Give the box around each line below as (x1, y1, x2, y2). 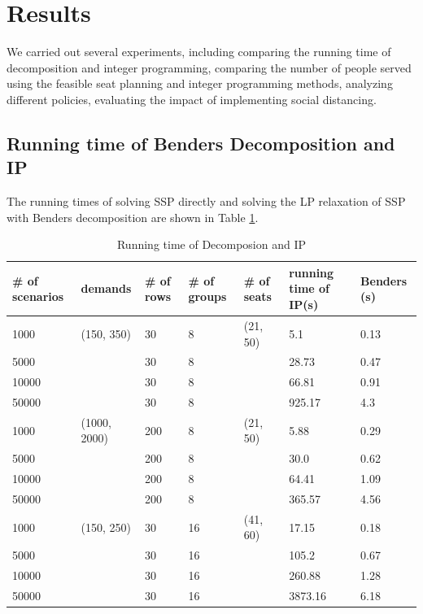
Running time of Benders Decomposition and (7, 130, 395, 155)
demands (81, 280, 132, 297)
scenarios (12, 288, 64, 305)
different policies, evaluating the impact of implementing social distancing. (7, 90, 377, 107)
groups (188, 288, 227, 305)
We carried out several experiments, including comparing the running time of (7, 43, 391, 60)
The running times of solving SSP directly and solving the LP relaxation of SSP (7, 193, 406, 210)
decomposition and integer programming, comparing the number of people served (7, 59, 412, 76)
